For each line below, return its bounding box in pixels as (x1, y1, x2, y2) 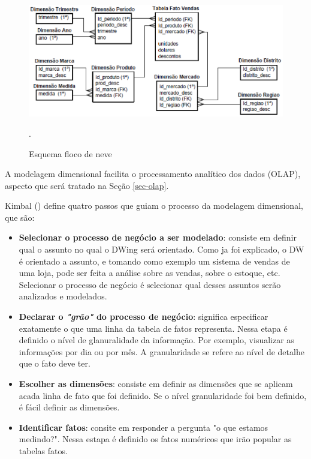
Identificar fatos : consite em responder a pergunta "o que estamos (19, 421, 268, 433)
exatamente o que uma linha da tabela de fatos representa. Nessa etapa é (19, 322, 288, 334)
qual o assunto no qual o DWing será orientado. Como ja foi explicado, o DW (19, 243, 304, 256)
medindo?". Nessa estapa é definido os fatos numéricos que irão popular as (19, 433, 292, 445)
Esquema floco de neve (29, 147, 112, 160)
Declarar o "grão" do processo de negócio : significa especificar (19, 310, 268, 323)
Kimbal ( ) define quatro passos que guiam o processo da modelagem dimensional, (5, 199, 303, 212)
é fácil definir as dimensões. (19, 401, 120, 413)
